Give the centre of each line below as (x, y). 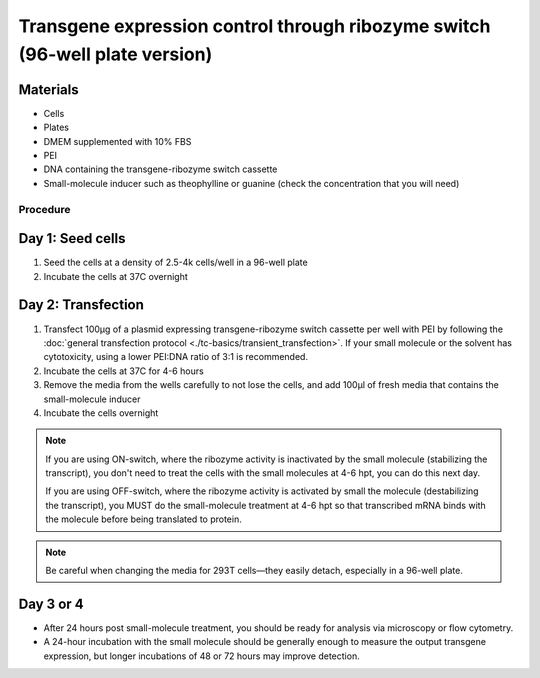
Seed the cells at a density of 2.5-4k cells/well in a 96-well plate (176, 262)
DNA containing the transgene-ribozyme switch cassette (160, 169)
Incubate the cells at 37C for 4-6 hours (123, 371)
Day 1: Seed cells (72, 238)
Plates (56, 127)
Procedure (44, 209)
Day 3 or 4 (51, 603)
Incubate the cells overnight (101, 412)
